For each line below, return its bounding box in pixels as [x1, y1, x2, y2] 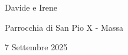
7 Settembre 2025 [5, 41, 68, 53]
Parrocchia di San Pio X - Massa [5, 21, 123, 33]
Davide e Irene [5, 1, 57, 13]
